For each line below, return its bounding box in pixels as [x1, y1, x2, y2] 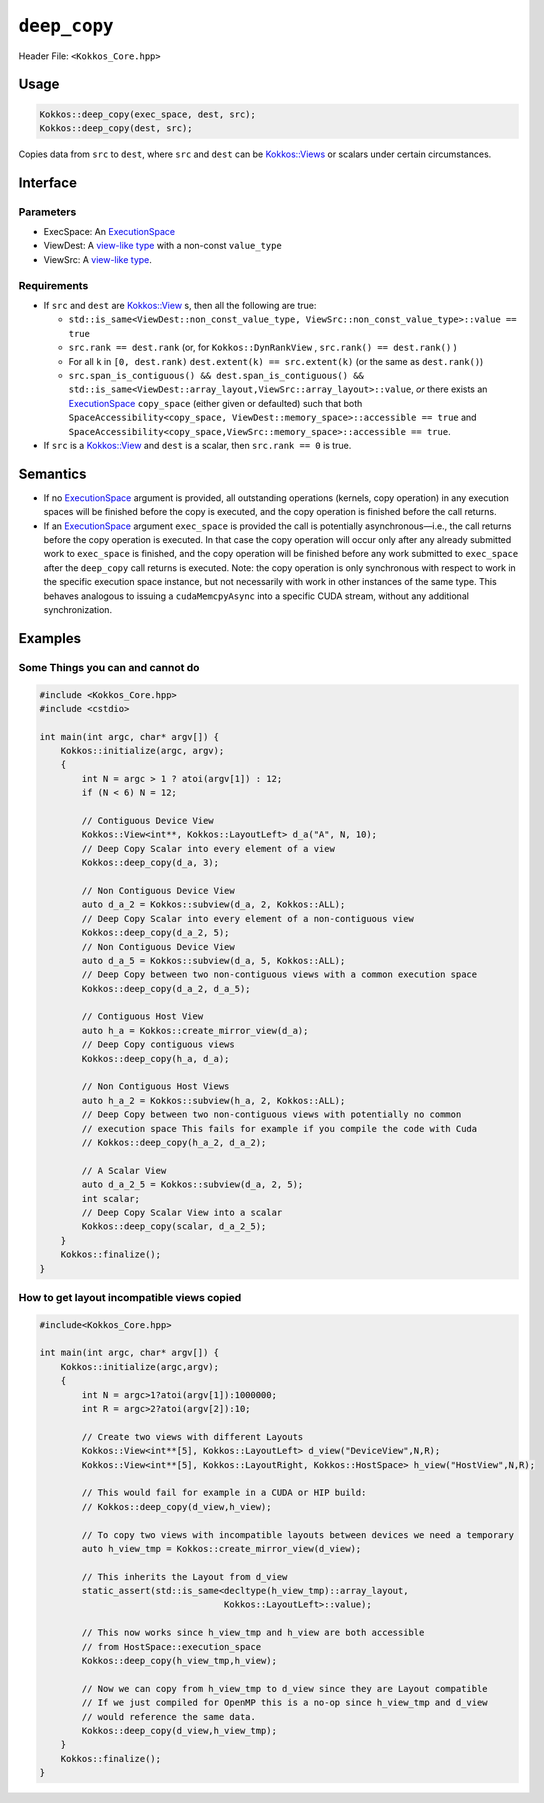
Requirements [18, 278, 89, 292]
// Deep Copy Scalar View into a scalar [81, 1206, 283, 1218]
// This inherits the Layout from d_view [81, 1571, 288, 1582]
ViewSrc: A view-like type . [43, 253, 152, 265]
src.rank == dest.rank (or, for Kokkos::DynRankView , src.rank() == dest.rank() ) [68, 341, 457, 354]
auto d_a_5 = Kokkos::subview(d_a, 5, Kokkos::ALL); [81, 955, 346, 966]
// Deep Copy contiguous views [81, 1039, 235, 1050]
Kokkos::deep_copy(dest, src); [39, 122, 194, 134]
